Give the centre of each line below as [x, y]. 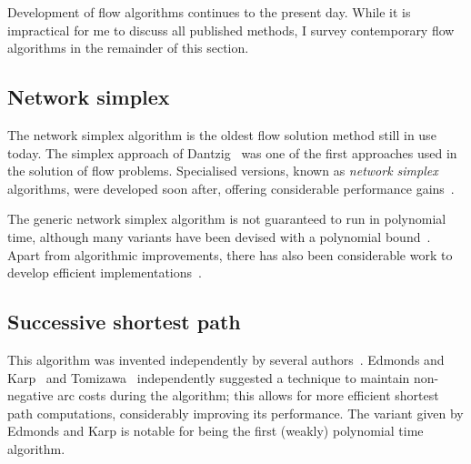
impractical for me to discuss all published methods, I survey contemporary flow [231, 30]
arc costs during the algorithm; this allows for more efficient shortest [248, 395]
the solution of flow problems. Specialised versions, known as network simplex [223, 171]
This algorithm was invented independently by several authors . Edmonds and [226, 359]
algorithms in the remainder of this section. [128, 48]
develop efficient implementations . [105, 272]
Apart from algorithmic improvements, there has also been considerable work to [230, 254]
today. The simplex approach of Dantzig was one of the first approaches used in [232, 152]
